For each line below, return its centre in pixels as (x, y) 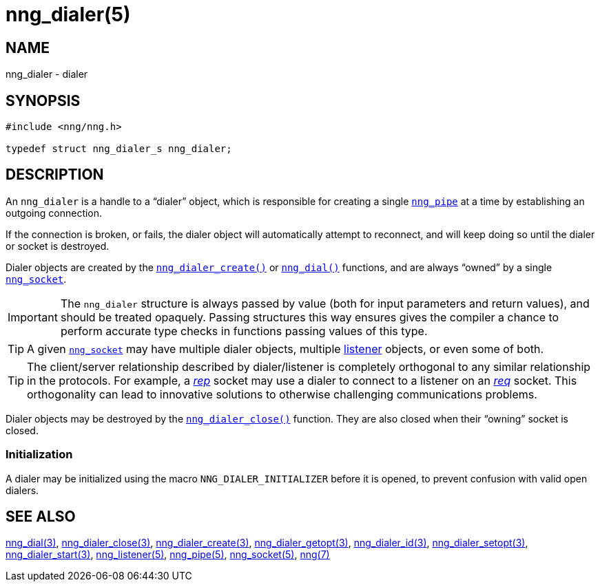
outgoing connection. (54, 213)
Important (33, 317)
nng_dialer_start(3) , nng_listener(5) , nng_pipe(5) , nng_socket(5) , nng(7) (168, 555)
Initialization (39, 455)
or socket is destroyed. (58, 246)
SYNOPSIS (43, 100)
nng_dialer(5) (68, 14)
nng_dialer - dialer (47, 74)
